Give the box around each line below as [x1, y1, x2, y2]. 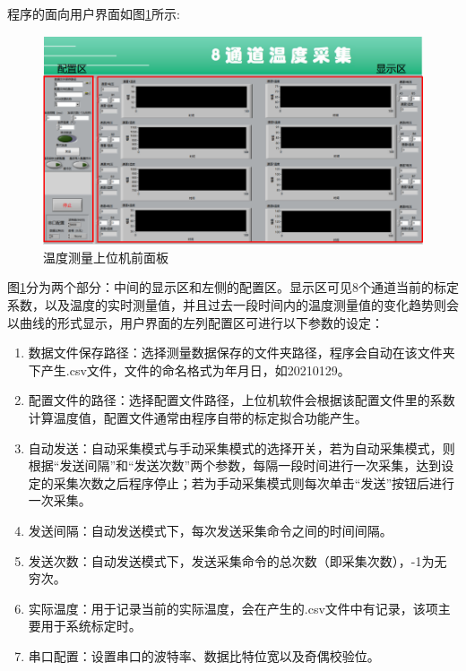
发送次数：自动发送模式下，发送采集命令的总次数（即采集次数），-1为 [28, 551, 435, 570]
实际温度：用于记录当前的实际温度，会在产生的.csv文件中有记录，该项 [28, 598, 438, 617]
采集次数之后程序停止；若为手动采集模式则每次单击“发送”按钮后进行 [53, 473, 455, 492]
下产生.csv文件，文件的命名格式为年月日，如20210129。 [28, 360, 350, 379]
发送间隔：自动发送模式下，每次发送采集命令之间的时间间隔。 [28, 521, 393, 539]
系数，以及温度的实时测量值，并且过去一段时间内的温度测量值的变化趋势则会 [7, 296, 459, 314]
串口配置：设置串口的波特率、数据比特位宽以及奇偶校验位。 [28, 646, 380, 665]
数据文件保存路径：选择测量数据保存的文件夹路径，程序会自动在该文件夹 [28, 343, 455, 362]
